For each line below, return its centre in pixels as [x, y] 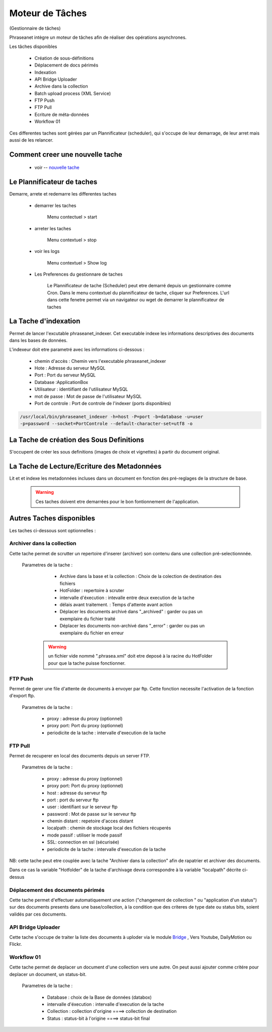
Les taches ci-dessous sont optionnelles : [52, 530]
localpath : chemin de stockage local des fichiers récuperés [109, 828]
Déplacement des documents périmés [57, 890]
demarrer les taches [55, 205]
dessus [17, 877]
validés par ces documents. [38, 914]
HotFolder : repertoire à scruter [92, 591]
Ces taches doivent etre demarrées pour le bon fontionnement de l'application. [117, 501]
